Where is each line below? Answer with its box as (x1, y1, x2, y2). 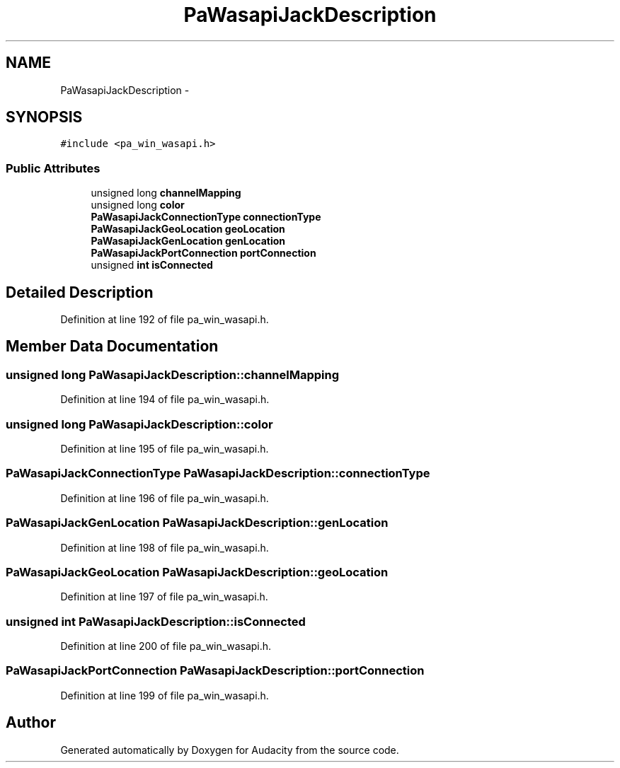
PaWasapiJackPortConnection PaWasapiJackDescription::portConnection (6, 663, 425, 678)
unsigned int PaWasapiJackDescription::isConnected (6, 614, 306, 629)
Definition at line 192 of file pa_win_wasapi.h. (60, 313, 269, 326)
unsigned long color (91, 199, 185, 211)
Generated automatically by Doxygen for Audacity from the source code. (60, 743, 399, 756)
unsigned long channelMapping (91, 187, 241, 199)
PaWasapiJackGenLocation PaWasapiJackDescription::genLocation (6, 516, 389, 530)
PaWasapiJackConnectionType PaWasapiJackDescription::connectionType (6, 466, 430, 481)
